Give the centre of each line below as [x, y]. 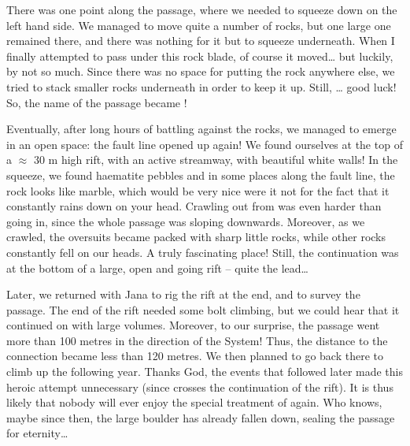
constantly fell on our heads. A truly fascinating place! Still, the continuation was [203, 252]
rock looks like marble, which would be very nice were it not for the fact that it [198, 190]
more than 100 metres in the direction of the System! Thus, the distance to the [197, 340]
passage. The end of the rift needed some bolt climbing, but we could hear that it [203, 309]
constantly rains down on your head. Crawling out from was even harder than [194, 206]
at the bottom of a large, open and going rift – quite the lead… [157, 268]
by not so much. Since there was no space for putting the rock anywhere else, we [201, 71]
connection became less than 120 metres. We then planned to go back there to [195, 356]
